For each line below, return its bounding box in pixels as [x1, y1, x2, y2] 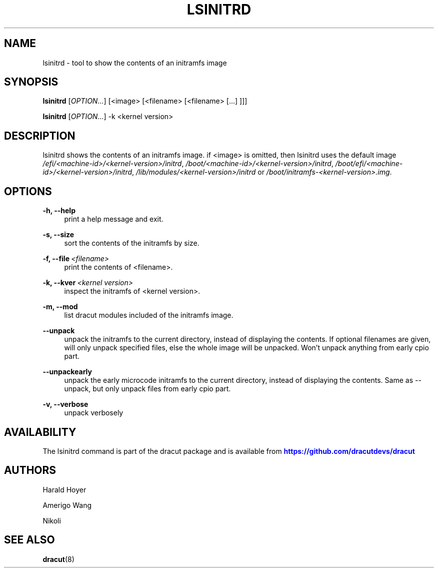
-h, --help [42, 206, 75, 215]
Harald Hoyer [42, 485, 86, 494]
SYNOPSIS [4, 76, 58, 89]
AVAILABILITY [4, 425, 76, 438]
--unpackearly [42, 367, 92, 376]
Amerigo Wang [42, 500, 91, 509]
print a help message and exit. [64, 215, 163, 224]
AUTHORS [4, 464, 56, 477]
